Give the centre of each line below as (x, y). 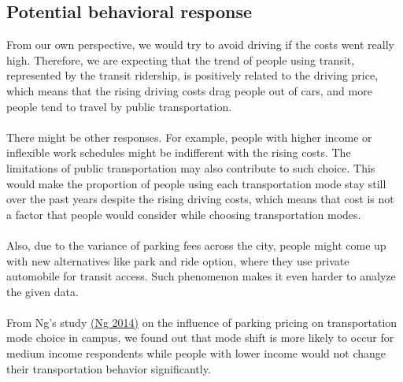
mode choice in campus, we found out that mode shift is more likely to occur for (200, 337)
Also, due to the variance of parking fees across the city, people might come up (196, 245)
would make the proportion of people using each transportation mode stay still (196, 183)
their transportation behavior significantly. (109, 368)
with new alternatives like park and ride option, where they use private (178, 260)
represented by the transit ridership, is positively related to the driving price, (192, 75)
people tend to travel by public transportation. (119, 106)
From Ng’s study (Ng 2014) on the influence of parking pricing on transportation (202, 322)
